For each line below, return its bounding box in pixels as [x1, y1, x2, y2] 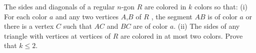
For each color [4, 11, 47, 21]
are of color [133, 21, 168, 31]
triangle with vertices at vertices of [4, 30, 110, 41]
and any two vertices [55, 11, 119, 21]
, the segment [151, 11, 192, 21]
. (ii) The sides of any [173, 21, 240, 31]
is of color [207, 11, 237, 21]
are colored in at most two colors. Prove [120, 30, 243, 41]
